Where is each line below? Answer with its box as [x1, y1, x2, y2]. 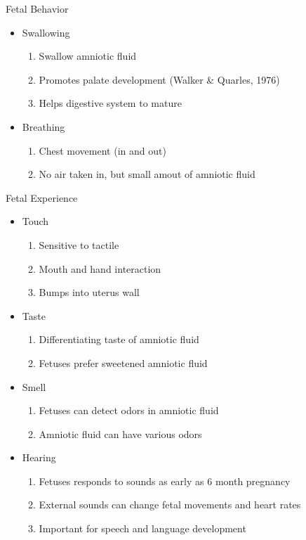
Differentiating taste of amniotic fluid [39, 332, 199, 347]
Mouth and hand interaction [39, 261, 161, 276]
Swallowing [22, 25, 70, 39]
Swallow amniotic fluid [39, 49, 137, 63]
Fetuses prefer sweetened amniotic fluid [39, 355, 208, 370]
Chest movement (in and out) [39, 143, 166, 157]
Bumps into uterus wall [39, 285, 140, 300]
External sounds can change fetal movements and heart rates [39, 497, 301, 512]
